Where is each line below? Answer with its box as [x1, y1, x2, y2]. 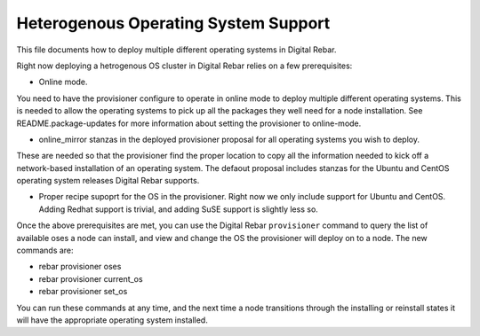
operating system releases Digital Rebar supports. [16, 176, 200, 186]
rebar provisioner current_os [38, 273, 143, 284]
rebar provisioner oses [38, 262, 122, 272]
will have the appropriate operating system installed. [16, 315, 208, 325]
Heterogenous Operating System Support [16, 13, 331, 33]
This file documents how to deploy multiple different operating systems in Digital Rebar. [16, 44, 337, 55]
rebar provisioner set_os [38, 286, 128, 297]
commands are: [16, 245, 75, 256]
